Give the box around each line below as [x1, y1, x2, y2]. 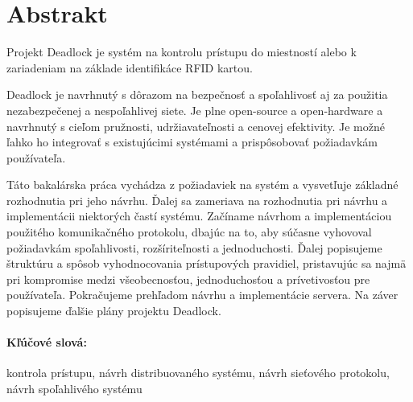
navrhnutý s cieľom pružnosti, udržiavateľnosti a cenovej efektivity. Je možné [6, 117, 385, 134]
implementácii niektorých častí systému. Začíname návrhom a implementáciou [6, 207, 392, 224]
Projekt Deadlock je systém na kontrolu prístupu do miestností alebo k [6, 43, 357, 60]
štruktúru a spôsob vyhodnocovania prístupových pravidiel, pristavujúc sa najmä [6, 255, 407, 272]
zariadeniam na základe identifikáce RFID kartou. [6, 59, 253, 76]
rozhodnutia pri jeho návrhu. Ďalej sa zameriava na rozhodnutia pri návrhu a [6, 191, 388, 208]
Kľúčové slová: [6, 334, 87, 351]
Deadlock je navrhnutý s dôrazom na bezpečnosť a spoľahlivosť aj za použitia [6, 86, 388, 103]
